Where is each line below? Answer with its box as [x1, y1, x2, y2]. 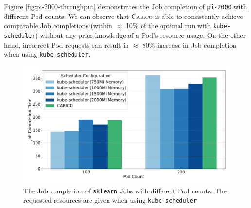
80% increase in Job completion [142, 39, 236, 50]
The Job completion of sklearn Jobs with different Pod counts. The [23, 185, 227, 195]
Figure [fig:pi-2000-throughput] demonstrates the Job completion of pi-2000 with [4, 1, 247, 11]
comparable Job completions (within [4, 20, 112, 31]
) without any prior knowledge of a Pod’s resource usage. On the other [35, 30, 246, 40]
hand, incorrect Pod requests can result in [4, 39, 129, 50]
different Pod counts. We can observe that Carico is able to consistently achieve [4, 11, 243, 21]
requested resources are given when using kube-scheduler [23, 195, 197, 205]
